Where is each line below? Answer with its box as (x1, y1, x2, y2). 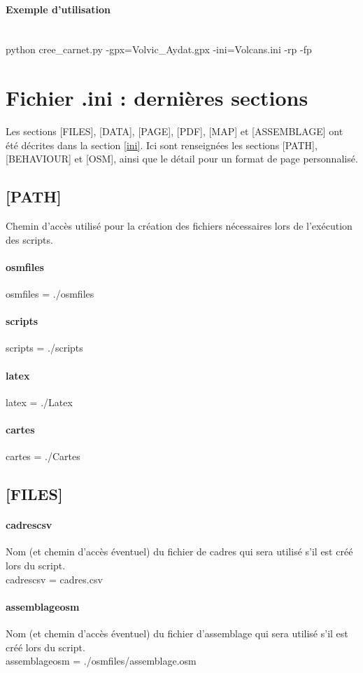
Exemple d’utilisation (6, 1, 111, 16)
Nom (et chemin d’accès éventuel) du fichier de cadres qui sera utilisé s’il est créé (6, 544, 353, 559)
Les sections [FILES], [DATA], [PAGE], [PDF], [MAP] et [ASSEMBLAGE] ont (6, 124, 343, 139)
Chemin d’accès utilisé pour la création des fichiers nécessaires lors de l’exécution (6, 218, 353, 233)
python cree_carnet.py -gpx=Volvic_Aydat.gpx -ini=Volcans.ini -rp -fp (6, 42, 312, 57)
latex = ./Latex (6, 394, 73, 409)
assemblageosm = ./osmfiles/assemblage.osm (6, 653, 197, 668)
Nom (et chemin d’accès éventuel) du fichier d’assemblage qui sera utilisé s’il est (6, 626, 348, 640)
